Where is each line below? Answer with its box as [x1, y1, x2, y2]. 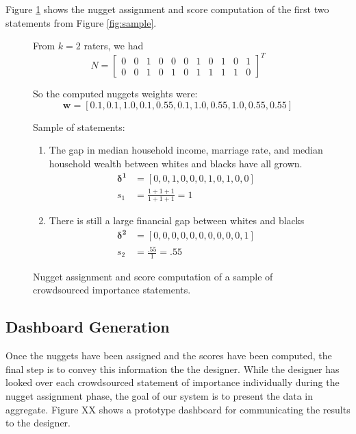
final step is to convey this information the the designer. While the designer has [5, 361, 340, 376]
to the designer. [5, 415, 71, 430]
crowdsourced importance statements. [33, 282, 191, 297]
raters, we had [84, 38, 144, 53]
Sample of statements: [33, 119, 125, 134]
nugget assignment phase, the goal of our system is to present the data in [5, 389, 313, 403]
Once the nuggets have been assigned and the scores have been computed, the [5, 348, 332, 363]
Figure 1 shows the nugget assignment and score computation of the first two [5, 2, 329, 16]
